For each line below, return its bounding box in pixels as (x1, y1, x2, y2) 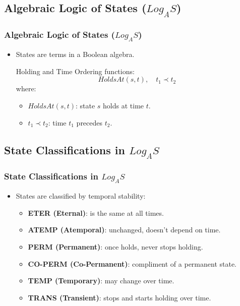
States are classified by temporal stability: (16, 191, 146, 201)
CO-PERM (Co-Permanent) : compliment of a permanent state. (28, 258, 237, 269)
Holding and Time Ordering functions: (16, 66, 135, 76)
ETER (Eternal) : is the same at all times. (28, 207, 164, 218)
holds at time (103, 100, 144, 110)
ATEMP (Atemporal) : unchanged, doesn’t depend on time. (28, 224, 221, 235)
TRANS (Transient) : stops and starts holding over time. (28, 292, 211, 302)
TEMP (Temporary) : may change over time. (28, 275, 174, 286)
